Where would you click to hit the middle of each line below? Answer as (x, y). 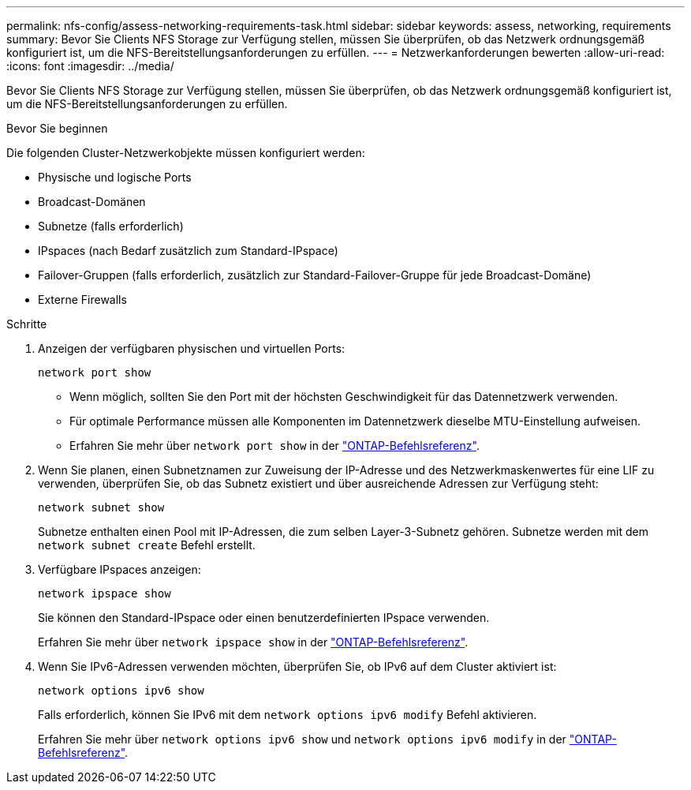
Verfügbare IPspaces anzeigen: (120, 569)
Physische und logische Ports (115, 177)
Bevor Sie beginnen (57, 128)
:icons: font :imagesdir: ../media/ (90, 66)
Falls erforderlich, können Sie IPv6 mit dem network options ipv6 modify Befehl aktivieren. (288, 715)
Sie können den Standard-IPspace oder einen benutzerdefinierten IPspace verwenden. (264, 618)
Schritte (27, 324)
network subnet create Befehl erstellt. (147, 545)
